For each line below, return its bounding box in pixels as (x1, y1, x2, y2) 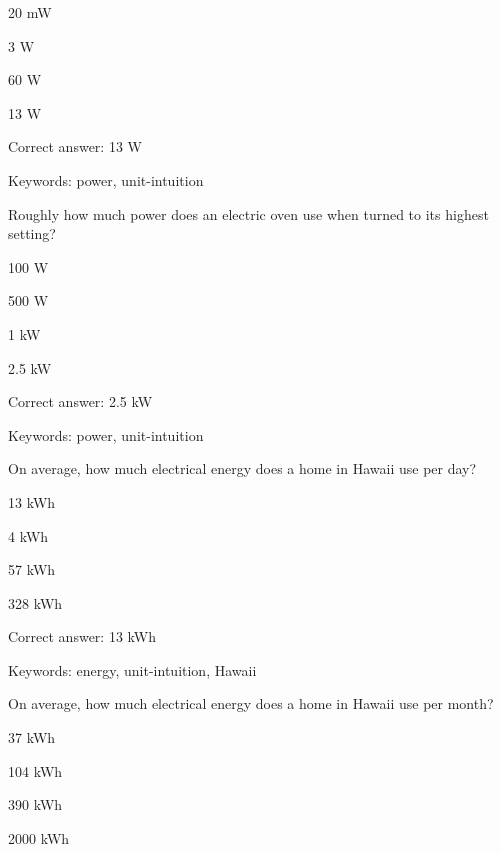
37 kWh (8, 727, 56, 748)
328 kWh (8, 592, 63, 613)
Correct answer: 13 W (8, 136, 142, 157)
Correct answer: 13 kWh (8, 626, 156, 647)
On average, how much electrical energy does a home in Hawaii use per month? (8, 693, 494, 714)
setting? (8, 223, 56, 244)
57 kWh (8, 559, 56, 580)
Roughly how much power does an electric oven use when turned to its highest (8, 203, 489, 224)
